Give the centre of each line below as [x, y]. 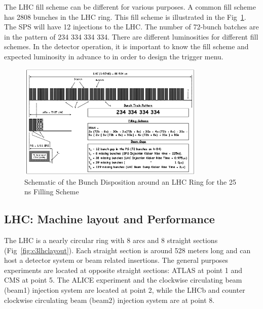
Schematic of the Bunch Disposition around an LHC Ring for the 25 [130, 181]
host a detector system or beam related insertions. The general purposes [116, 260]
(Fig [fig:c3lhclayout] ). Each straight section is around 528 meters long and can [127, 250]
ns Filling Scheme [52, 192]
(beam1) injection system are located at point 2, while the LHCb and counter [125, 290]
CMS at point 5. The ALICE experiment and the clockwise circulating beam [123, 280]
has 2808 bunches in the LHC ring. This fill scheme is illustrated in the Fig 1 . [125, 16]
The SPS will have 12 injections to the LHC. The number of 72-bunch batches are [131, 27]
